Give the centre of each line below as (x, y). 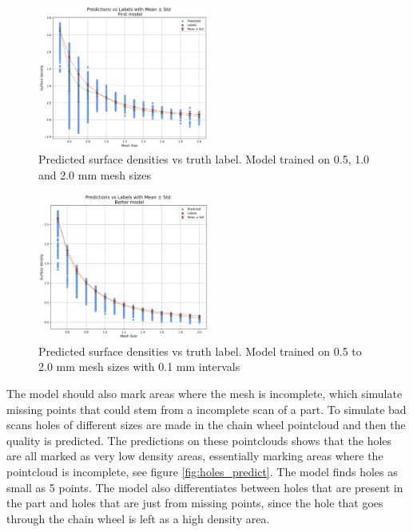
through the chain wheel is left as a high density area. (138, 518)
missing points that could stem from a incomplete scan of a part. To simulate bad (206, 409)
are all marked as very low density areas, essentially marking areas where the (195, 456)
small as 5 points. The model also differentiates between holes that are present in (205, 487)
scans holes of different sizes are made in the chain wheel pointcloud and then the (206, 425)
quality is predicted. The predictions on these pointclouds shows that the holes (199, 440)
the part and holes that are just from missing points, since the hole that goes (195, 503)
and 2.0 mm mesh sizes (95, 174)
